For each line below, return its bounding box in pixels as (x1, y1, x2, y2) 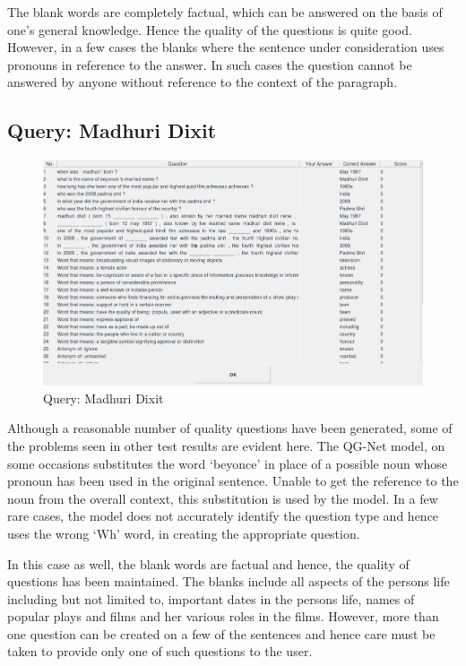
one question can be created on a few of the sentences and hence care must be (7, 624, 436, 643)
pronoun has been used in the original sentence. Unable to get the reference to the (7, 471, 459, 490)
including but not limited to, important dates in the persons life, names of (7, 589, 415, 608)
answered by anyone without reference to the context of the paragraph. (7, 73, 398, 91)
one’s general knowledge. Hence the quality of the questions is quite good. (7, 20, 412, 39)
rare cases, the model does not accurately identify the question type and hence (7, 506, 439, 525)
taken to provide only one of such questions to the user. (7, 642, 313, 661)
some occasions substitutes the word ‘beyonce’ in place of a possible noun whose (7, 454, 448, 472)
